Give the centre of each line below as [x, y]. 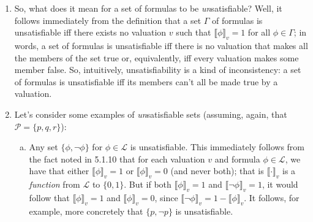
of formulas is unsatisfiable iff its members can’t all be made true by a [146, 81]
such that [194, 32]
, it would [280, 184]
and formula [237, 159]
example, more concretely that [86, 211]
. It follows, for [272, 197]
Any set [43, 147]
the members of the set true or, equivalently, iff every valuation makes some [156, 57]
